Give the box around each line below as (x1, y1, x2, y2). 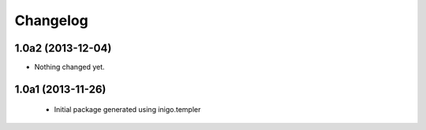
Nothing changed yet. (34, 63, 106, 72)
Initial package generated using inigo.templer (54, 105, 201, 114)
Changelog (14, 12, 88, 29)
